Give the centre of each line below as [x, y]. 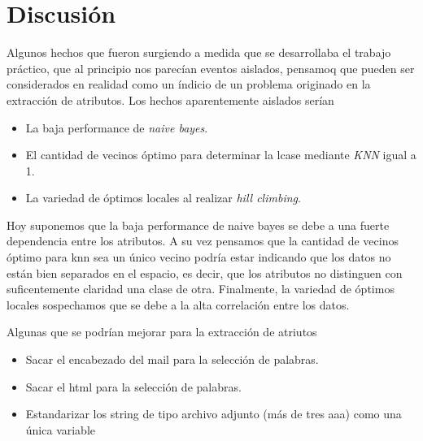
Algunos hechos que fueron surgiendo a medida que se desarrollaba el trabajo [199, 52]
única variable [61, 429]
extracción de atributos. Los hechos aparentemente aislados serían [170, 99]
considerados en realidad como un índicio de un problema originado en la [189, 84]
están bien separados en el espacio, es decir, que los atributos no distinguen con [205, 272]
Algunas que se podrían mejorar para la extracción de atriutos [162, 332]
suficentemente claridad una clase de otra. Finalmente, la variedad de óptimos [201, 289]
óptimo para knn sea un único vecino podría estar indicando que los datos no [199, 257]
